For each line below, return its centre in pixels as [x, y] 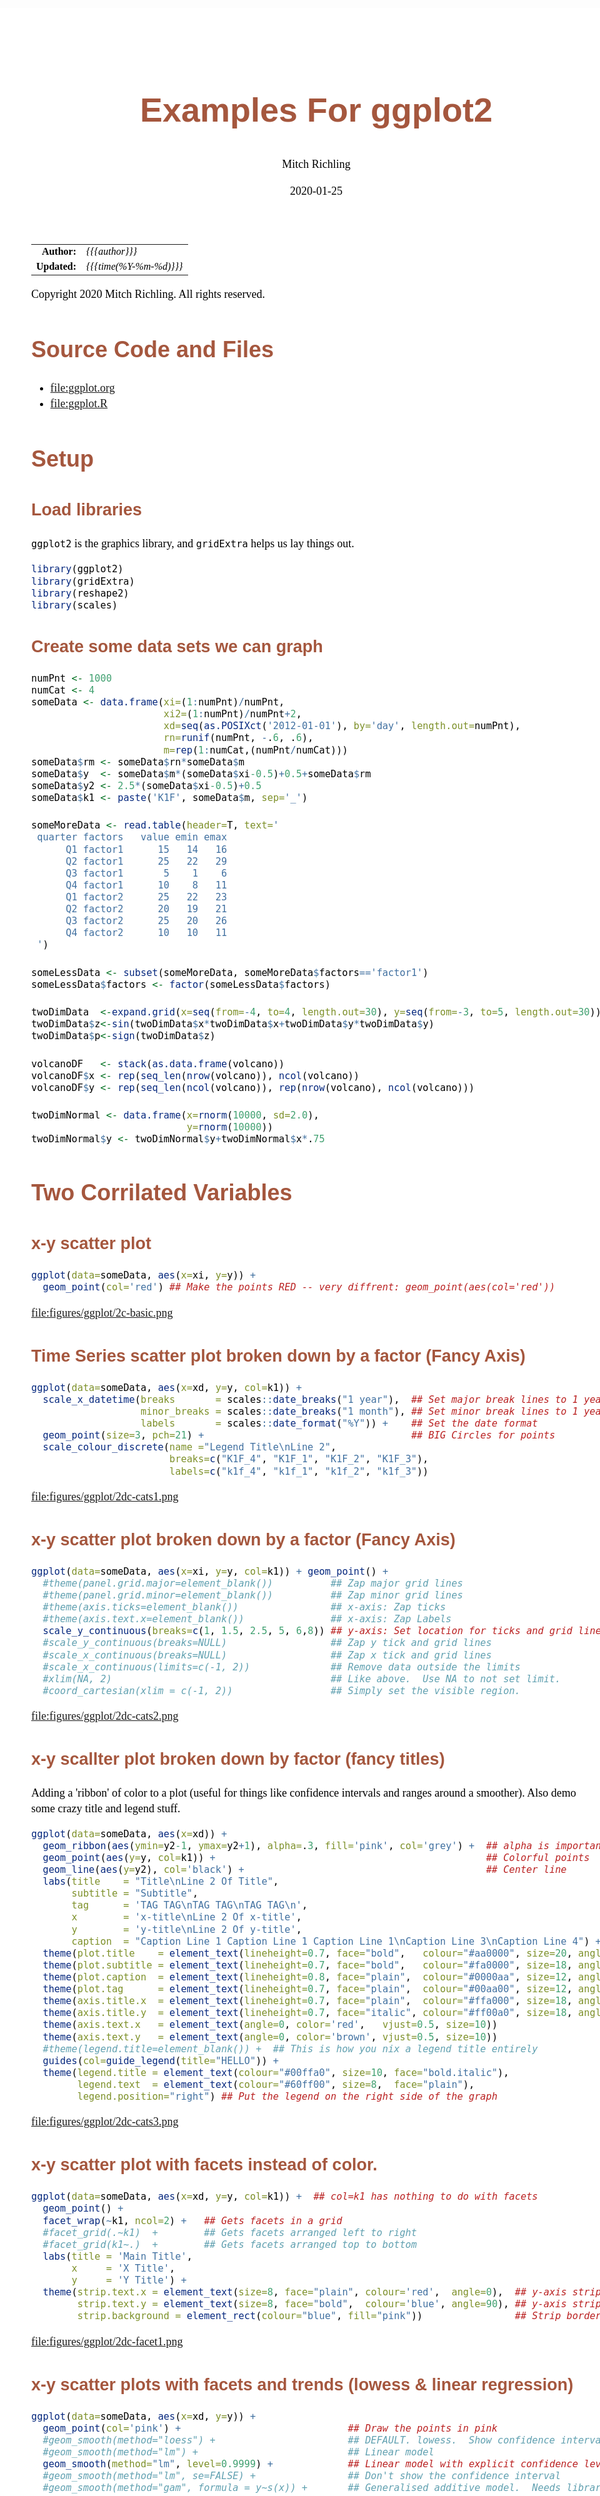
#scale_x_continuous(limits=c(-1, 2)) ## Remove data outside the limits [281, 1667]
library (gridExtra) [83, 581]
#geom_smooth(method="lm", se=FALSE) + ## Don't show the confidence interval [302, 2476]
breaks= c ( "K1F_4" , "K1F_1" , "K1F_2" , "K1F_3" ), [299, 1459]
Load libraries [87, 510]
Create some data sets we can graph [177, 646]
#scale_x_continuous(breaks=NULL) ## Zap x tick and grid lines [267, 1655]
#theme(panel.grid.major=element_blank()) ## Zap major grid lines [253, 1583]
